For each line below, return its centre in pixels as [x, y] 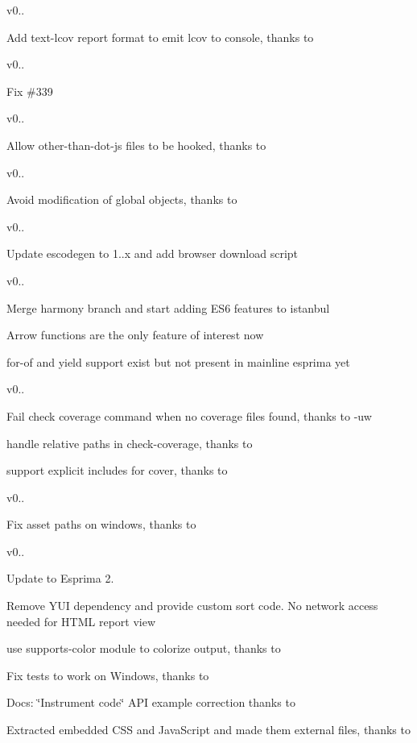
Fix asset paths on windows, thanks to [101, 524]
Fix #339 [30, 91]
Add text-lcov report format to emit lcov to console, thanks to [160, 37]
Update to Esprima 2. [60, 578]
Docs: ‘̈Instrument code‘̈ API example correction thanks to [151, 702]
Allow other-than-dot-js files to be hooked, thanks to [136, 145]
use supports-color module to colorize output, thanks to [144, 648]
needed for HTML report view [81, 621]
